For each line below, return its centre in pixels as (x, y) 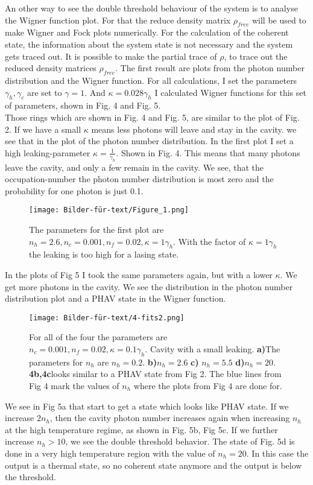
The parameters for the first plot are (96, 229)
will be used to (279, 20)
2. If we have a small (43, 129)
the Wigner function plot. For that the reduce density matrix (118, 20)
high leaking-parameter (48, 152)
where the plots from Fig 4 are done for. (208, 385)
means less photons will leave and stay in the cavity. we (194, 129)
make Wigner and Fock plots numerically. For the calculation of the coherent (147, 32)
